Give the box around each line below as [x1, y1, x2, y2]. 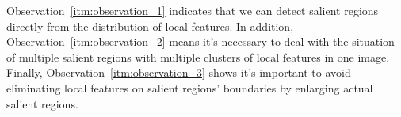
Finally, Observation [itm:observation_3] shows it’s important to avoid [6, 64, 351, 81]
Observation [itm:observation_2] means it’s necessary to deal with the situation [6, 33, 395, 50]
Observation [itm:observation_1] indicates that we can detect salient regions [6, 2, 379, 18]
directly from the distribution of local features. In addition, [6, 17, 294, 34]
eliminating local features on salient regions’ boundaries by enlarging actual [6, 79, 373, 96]
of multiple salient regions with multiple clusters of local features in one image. [6, 48, 390, 65]
